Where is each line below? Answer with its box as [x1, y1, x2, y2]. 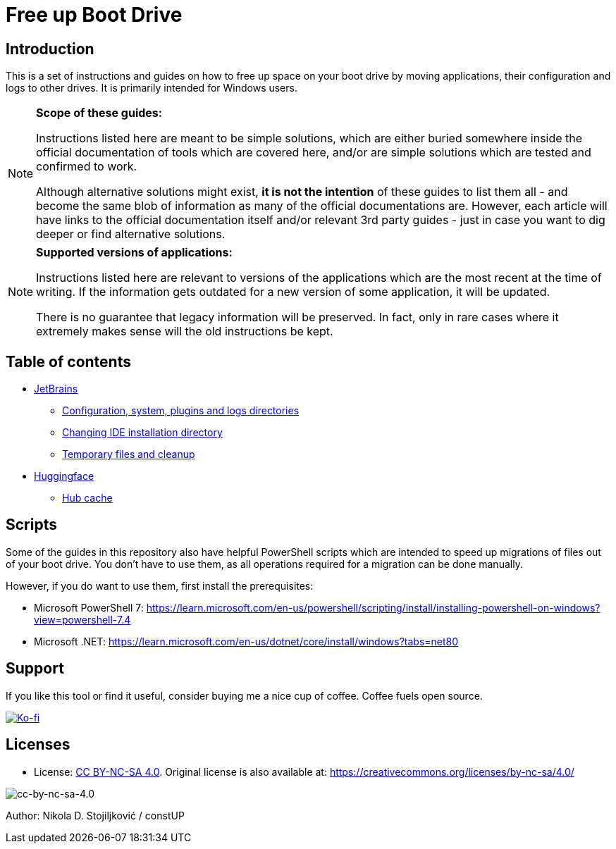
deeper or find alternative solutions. [36, 227, 226, 242]
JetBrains [34, 383, 78, 395]
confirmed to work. [36, 159, 137, 174]
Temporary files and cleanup [62, 448, 195, 461]
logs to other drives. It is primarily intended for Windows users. [6, 82, 297, 94]
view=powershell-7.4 [34, 613, 131, 626]
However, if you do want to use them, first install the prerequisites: [6, 579, 314, 592]
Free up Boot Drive [6, 3, 183, 27]
